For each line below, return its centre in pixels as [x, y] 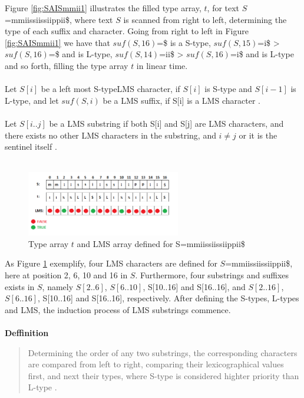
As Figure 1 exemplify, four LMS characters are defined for [111, 263]
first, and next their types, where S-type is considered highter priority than [163, 375]
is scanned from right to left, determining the [205, 19]
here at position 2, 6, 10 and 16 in [66, 275]
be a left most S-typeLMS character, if [110, 89]
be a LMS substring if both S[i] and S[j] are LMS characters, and [166, 123]
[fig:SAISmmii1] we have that [57, 42]
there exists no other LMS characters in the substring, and [110, 135]
